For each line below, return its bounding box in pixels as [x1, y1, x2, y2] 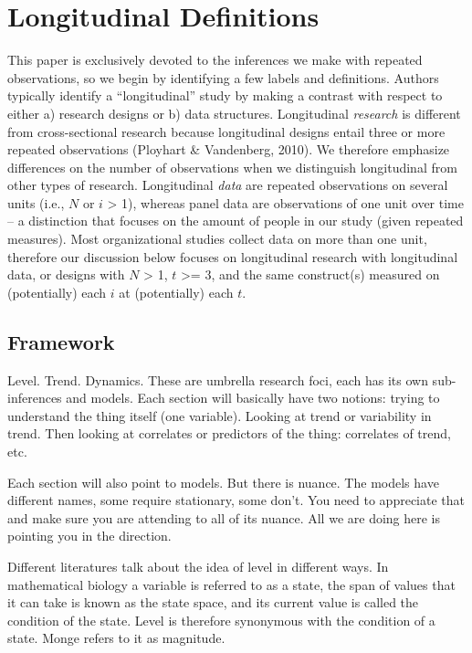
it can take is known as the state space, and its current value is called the [7, 593, 419, 612]
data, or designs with [7, 265, 125, 284]
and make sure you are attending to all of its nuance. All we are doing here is [7, 508, 441, 527]
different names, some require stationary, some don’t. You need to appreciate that [7, 490, 465, 510]
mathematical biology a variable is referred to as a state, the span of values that [7, 574, 456, 594]
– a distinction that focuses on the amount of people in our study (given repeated [7, 211, 464, 230]
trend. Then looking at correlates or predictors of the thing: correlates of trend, [7, 424, 451, 443]
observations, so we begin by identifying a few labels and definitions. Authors [7, 68, 439, 87]
